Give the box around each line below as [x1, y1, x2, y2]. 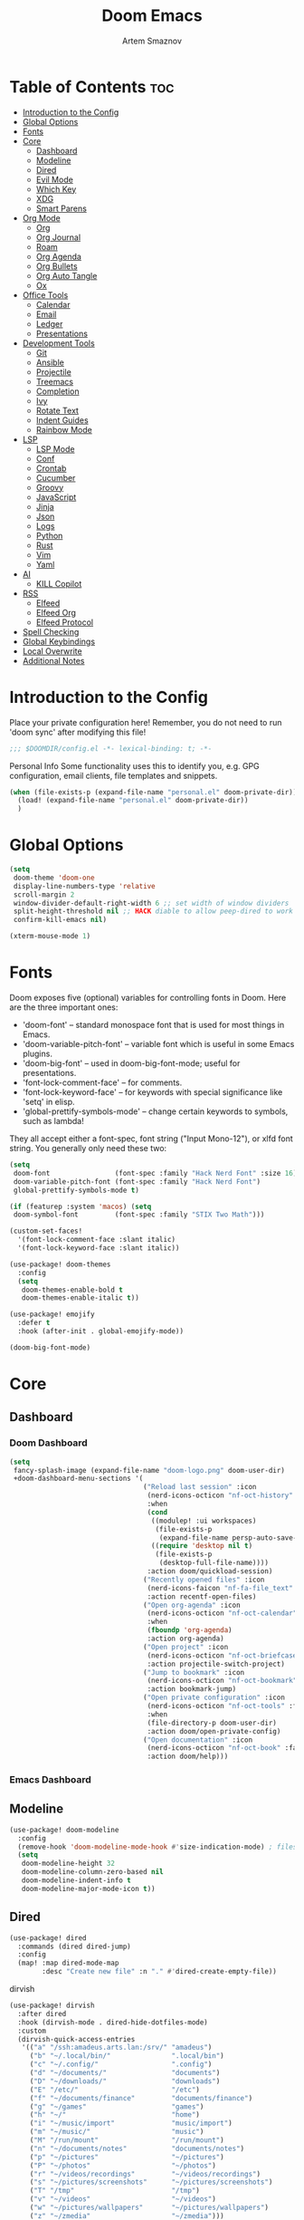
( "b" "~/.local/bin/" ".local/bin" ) [29, 2052, 224, 2061]
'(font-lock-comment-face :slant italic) [17, 1235, 176, 1245]
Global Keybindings [22, 636, 96, 647]
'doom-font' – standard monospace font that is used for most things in [22, 1020, 285, 1030]
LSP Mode [35, 443, 75, 454]
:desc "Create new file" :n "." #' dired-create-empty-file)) [42, 1967, 278, 1976]
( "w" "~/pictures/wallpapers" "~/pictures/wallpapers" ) [29, 2203, 270, 2213]
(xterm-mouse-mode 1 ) [9, 932, 91, 941]
